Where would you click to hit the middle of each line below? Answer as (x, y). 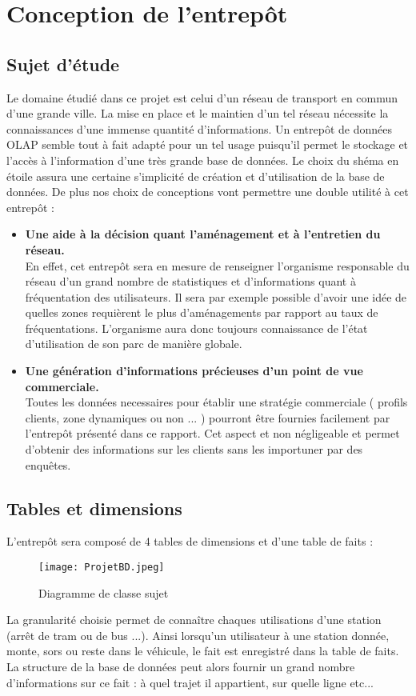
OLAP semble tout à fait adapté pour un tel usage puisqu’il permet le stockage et (208, 144)
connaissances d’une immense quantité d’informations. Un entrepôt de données (199, 128)
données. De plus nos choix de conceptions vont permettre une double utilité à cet (208, 192)
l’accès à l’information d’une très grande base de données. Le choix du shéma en (203, 160)
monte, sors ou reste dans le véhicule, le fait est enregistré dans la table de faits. (203, 651)
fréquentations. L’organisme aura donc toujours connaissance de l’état (196, 328)
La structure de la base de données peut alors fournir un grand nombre (181, 667)
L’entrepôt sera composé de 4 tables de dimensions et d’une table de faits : (190, 541)
